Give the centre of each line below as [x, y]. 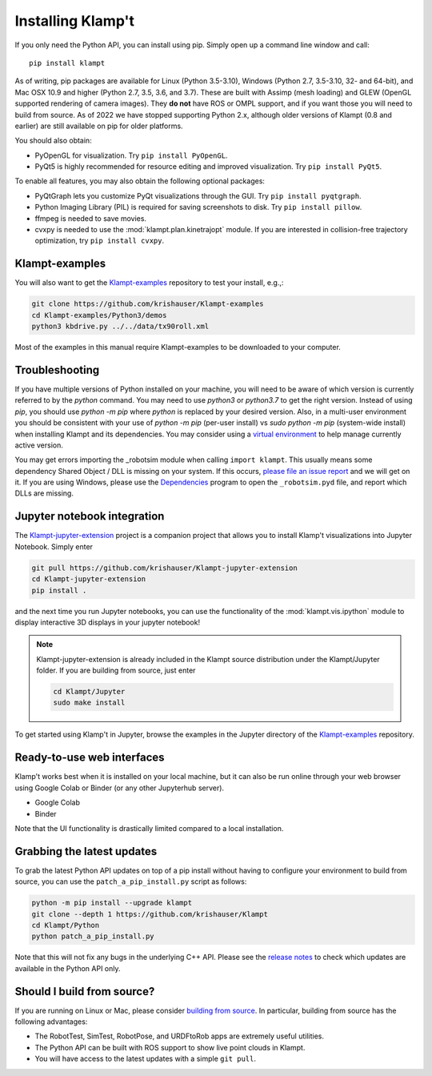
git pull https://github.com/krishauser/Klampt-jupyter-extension [164, 568]
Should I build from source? [85, 992]
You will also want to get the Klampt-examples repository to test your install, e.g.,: [149, 283]
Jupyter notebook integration [90, 516]
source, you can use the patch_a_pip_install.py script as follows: [131, 881]
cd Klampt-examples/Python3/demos [99, 315]
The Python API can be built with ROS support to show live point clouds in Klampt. [170, 1047]
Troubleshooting [57, 369]
